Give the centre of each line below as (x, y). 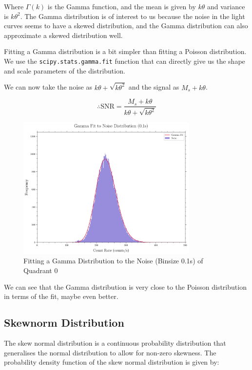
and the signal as (154, 87)
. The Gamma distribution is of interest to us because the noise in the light (133, 16)
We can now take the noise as (48, 87)
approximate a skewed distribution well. (63, 35)
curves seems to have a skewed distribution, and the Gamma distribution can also (126, 26)
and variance (226, 6)
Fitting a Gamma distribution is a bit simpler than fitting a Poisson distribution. (125, 51)
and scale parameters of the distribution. (65, 70)
